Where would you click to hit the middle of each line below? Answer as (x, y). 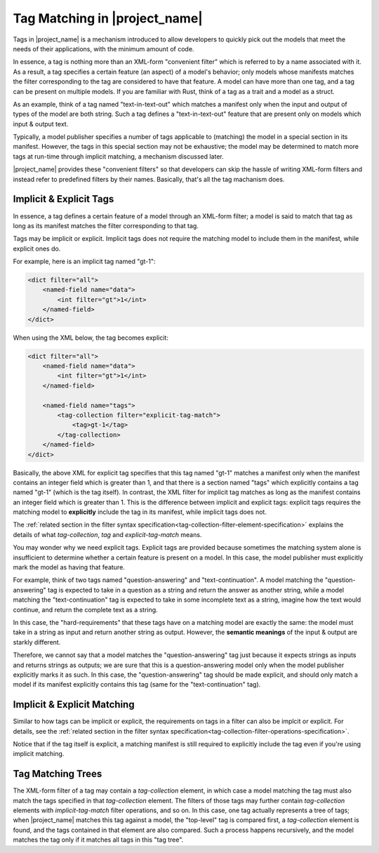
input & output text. (41, 124)
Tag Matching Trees (58, 774)
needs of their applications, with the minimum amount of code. (104, 48)
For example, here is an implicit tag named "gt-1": (84, 262)
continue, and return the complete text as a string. (85, 609)
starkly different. (37, 642)
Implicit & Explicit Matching (74, 705)
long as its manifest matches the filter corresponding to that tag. (106, 225)
